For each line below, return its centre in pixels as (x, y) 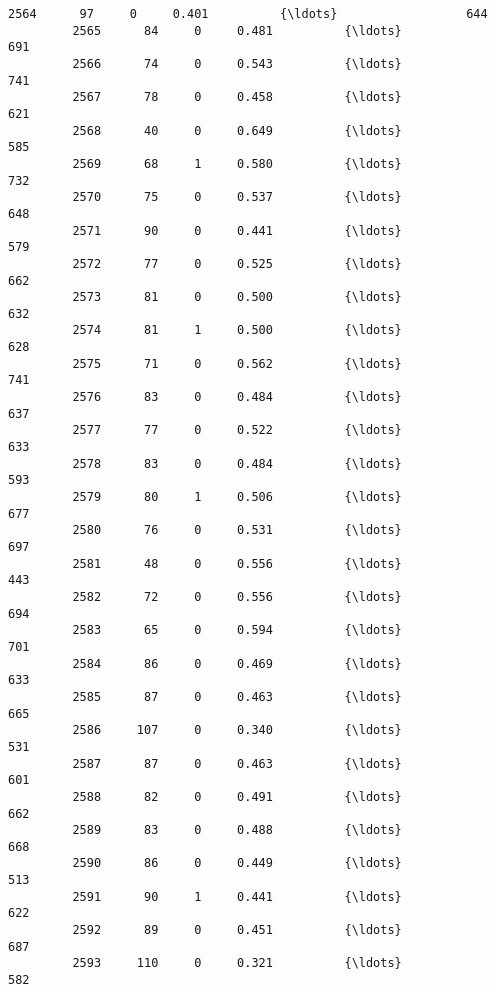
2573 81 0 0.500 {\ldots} (237, 297)
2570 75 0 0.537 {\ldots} (237, 197)
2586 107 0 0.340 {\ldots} (237, 730)
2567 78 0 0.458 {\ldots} (237, 97)
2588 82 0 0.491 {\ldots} (237, 796)
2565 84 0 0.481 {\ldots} (237, 30)
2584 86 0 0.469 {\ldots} (237, 663)
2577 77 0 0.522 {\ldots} (237, 430)
